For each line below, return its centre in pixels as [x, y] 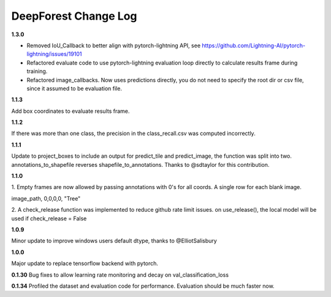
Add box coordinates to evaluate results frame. [70, 111]
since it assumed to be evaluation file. [74, 88]
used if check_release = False [49, 218]
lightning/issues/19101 [54, 54]
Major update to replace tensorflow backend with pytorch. [85, 263]
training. [37, 71]
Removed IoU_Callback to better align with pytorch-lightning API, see [114, 45]
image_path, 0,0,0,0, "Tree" [46, 198]
